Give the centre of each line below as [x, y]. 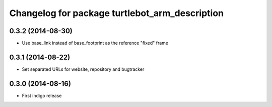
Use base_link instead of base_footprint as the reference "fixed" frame [95, 43]
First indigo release [42, 95]
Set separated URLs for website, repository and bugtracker [83, 69]
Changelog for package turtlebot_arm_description [117, 13]
